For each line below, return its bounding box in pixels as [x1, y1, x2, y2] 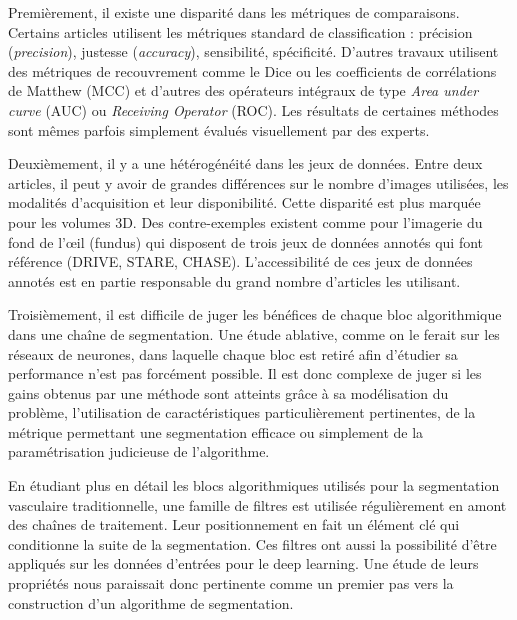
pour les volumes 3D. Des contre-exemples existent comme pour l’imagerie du [8, 211, 483, 232]
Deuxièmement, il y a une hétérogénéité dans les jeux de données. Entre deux [8, 153, 483, 174]
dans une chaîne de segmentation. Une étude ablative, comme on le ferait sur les [8, 323, 500, 344]
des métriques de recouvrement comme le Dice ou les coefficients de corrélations [8, 60, 497, 81]
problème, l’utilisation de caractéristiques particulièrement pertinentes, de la [8, 402, 476, 423]
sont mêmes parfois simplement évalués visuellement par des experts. [8, 119, 430, 140]
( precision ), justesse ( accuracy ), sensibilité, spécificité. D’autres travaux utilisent [8, 41, 499, 62]
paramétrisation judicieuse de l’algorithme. [8, 441, 270, 462]
